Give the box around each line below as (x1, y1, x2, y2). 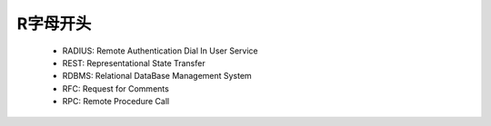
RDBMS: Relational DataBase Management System (62, 71, 252, 82)
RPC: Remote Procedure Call (62, 96, 170, 107)
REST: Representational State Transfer (62, 57, 205, 68)
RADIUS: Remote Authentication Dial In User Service (62, 45, 258, 56)
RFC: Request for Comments (62, 82, 170, 94)
